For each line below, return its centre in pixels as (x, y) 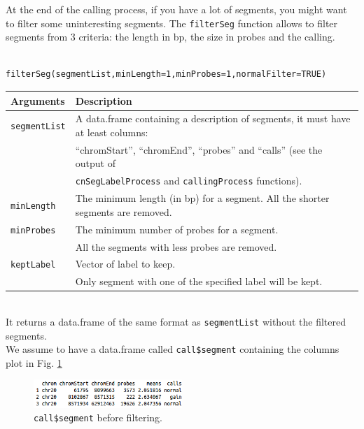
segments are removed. (124, 211)
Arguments (38, 100)
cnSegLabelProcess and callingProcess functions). (189, 181)
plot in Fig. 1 (34, 362)
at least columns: (112, 132)
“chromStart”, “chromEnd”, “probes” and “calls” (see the (199, 149)
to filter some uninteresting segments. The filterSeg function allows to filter (172, 23)
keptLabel (33, 265)
